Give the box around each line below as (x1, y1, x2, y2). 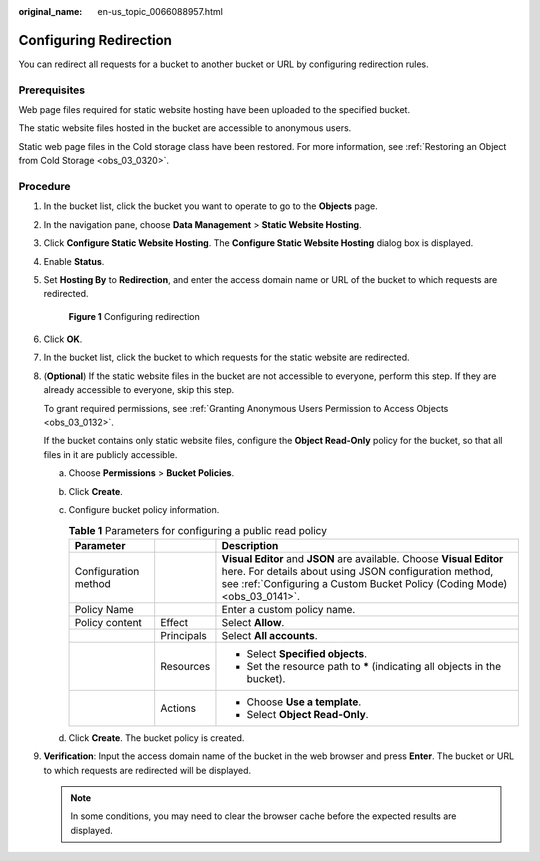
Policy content (74, 615, 142, 629)
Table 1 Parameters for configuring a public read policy (68, 523, 327, 537)
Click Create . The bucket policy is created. (68, 731, 245, 744)
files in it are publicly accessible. (43, 448, 178, 460)
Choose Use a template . (246, 695, 362, 709)
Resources (160, 659, 211, 673)
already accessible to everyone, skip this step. (43, 384, 235, 396)
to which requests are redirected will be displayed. (43, 764, 252, 776)
